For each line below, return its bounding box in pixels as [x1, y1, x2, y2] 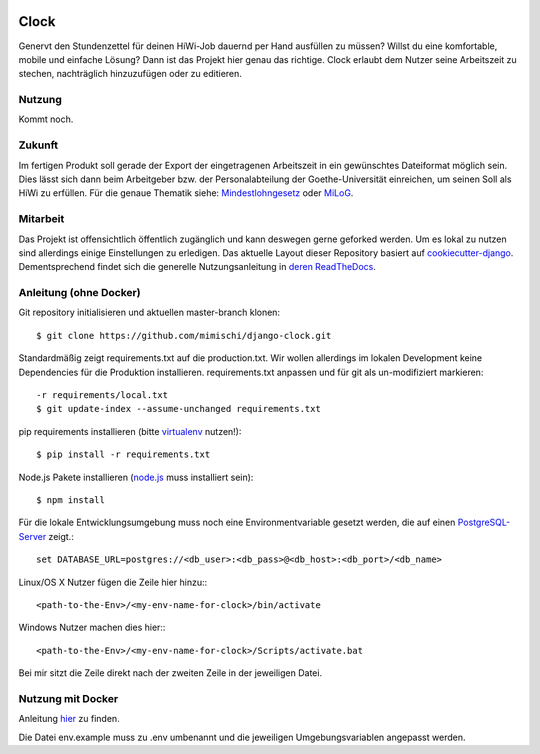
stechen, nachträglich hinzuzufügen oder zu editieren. [18, 68, 242, 80]
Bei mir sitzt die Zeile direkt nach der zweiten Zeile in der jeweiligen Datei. [18, 667, 323, 679]
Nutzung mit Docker [18, 691, 119, 705]
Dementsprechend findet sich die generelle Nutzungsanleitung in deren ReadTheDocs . [18, 261, 377, 273]
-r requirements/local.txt [36, 389, 169, 400]
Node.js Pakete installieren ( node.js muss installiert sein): [18, 471, 254, 483]
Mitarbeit [18, 212, 65, 226]
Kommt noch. [18, 113, 74, 125]
